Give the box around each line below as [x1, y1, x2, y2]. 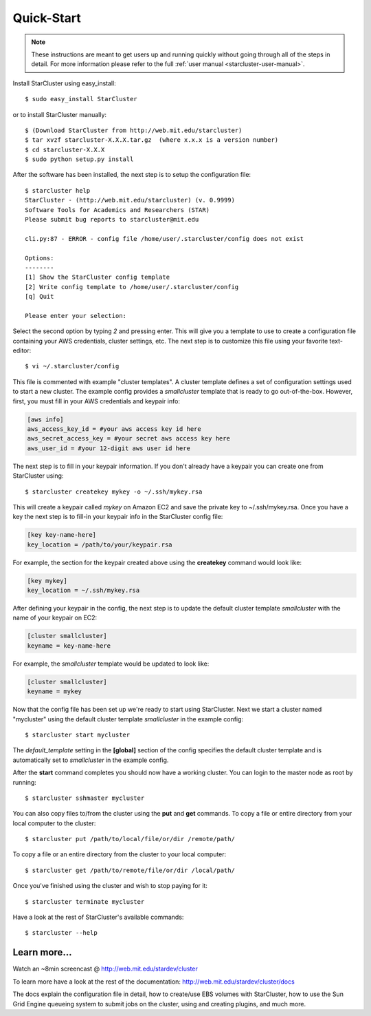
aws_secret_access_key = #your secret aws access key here [27, 434, 230, 443]
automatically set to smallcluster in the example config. [12, 756, 169, 764]
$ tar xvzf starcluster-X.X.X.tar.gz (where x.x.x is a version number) [25, 136, 279, 144]
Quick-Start [12, 10, 82, 25]
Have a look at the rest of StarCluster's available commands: [12, 913, 184, 922]
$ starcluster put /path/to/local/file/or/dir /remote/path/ [25, 835, 235, 843]
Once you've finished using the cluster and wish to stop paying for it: [12, 882, 207, 890]
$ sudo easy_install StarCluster [25, 95, 137, 103]
